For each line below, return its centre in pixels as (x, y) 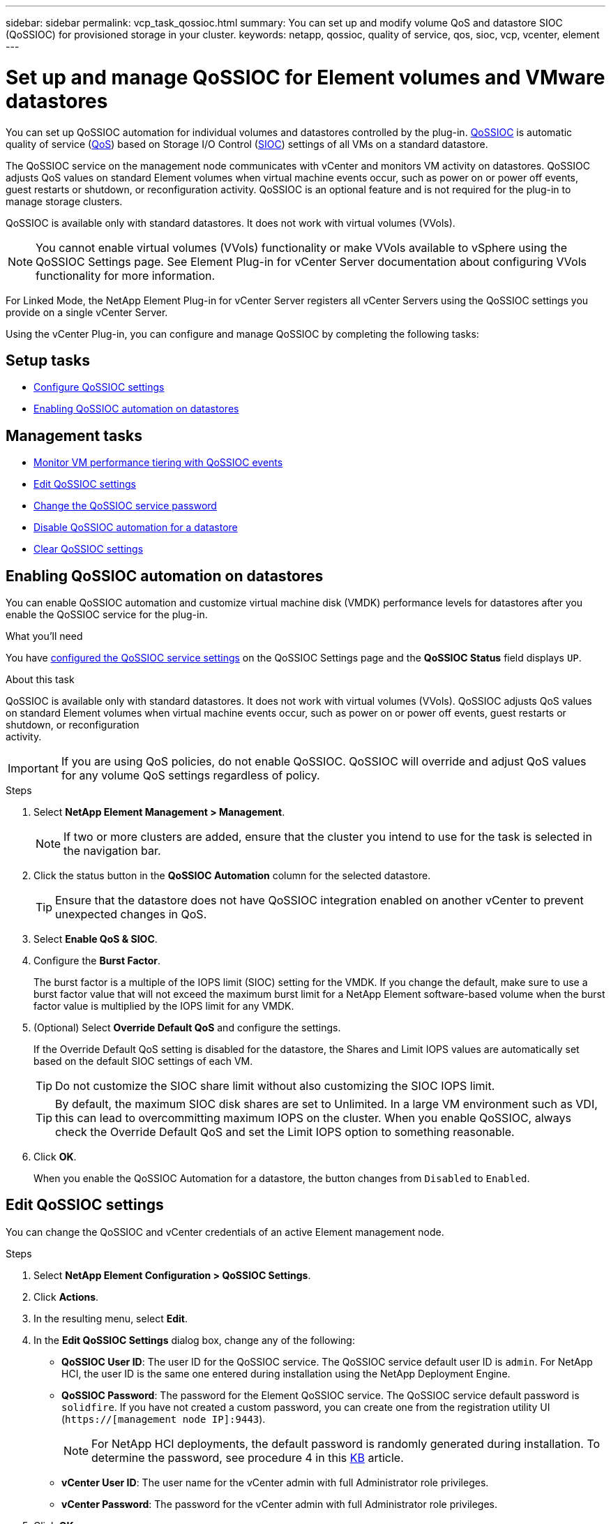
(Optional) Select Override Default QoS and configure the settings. (187, 1028)
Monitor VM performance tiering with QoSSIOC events (158, 463)
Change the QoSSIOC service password (125, 506)
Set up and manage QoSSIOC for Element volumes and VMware (305, 77)
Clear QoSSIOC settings (89, 549)
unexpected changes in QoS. (131, 914)
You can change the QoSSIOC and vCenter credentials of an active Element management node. (225, 1232)
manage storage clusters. (64, 201)
